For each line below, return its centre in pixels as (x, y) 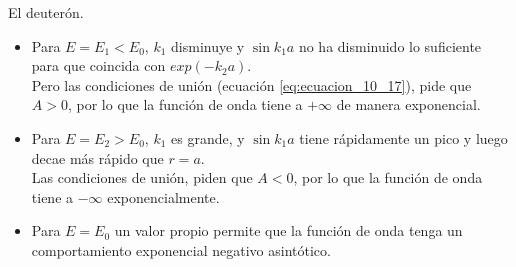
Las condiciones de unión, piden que (142, 177)
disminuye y (208, 45)
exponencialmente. (163, 196)
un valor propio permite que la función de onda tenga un (288, 230)
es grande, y (208, 137)
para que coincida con (98, 65)
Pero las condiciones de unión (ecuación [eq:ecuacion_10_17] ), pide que (251, 84)
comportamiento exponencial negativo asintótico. (181, 249)
